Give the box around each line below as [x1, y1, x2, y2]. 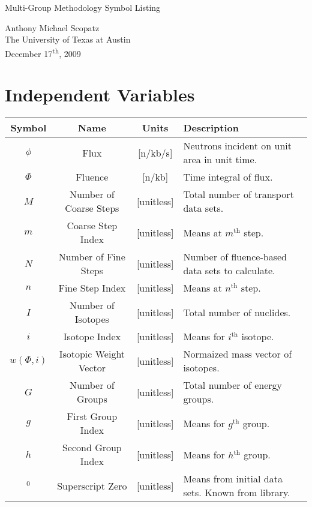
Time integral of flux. [183, 170, 273, 184]
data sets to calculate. [183, 263, 275, 278]
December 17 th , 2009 [5, 45, 81, 59]
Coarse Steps [65, 201, 119, 215]
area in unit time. [183, 152, 257, 167]
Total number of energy [183, 378, 282, 392]
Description [183, 121, 239, 135]
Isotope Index [63, 329, 121, 344]
